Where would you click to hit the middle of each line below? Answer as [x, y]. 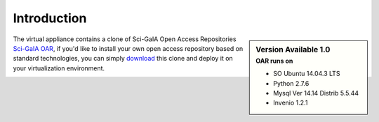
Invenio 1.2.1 [291, 103]
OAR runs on [274, 61]
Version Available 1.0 [293, 49]
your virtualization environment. [59, 68]
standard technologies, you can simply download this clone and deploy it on [123, 59]
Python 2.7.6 [291, 83]
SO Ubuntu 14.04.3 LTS [307, 74]
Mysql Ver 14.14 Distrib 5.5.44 [316, 93]
